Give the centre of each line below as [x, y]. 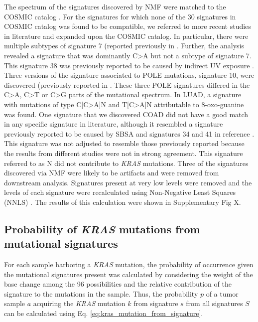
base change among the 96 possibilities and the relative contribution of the [118, 284]
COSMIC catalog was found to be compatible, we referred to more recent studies [128, 26]
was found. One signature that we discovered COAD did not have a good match [126, 114]
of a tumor [222, 293]
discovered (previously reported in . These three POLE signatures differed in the [127, 84]
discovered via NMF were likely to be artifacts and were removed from [112, 173]
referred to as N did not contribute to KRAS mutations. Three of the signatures [126, 163]
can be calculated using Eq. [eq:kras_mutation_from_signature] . [104, 313]
